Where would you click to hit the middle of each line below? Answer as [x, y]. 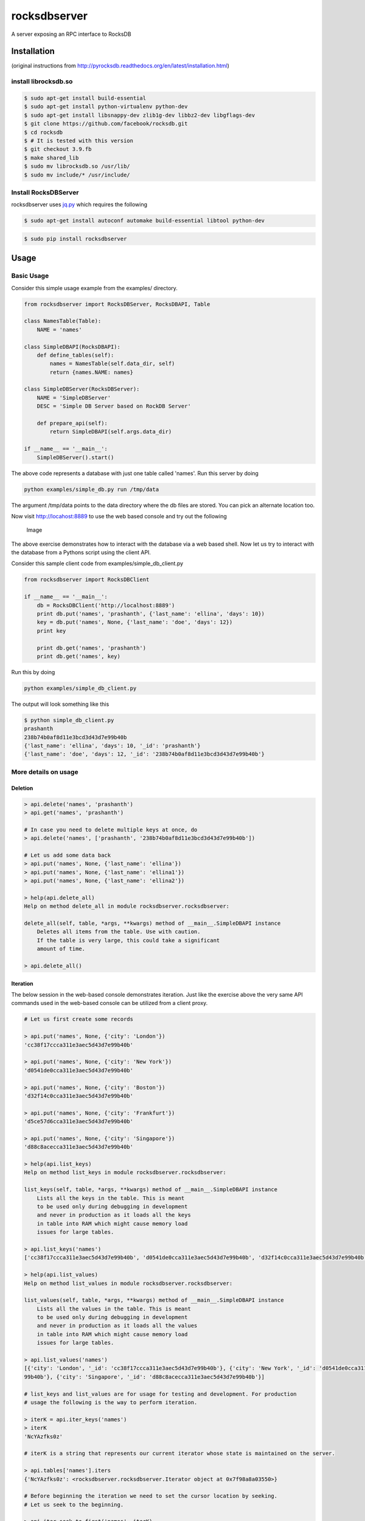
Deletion [22, 788]
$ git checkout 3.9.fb [58, 149]
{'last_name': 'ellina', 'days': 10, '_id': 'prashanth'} [112, 746]
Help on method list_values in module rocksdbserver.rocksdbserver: [128, 1283]
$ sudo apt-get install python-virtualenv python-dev [106, 107]
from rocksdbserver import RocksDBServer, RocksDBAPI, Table [117, 304]
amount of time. [61, 949]
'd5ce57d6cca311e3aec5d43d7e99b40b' [79, 1122]
